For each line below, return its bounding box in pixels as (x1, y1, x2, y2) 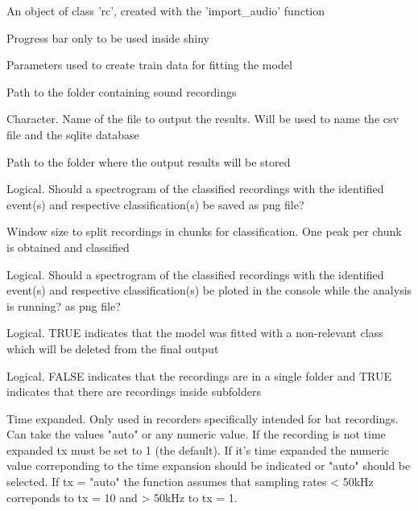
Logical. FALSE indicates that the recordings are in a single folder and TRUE (6, 367, 391, 384)
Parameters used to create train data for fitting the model (6, 56, 292, 73)
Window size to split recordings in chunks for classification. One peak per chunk (6, 223, 402, 240)
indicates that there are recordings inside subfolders (6, 383, 261, 400)
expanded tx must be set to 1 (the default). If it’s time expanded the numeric (6, 441, 390, 458)
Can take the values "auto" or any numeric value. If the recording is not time (6, 426, 386, 443)
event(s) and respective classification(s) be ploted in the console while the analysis (6, 282, 412, 299)
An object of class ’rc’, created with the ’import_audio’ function (6, 2, 325, 19)
